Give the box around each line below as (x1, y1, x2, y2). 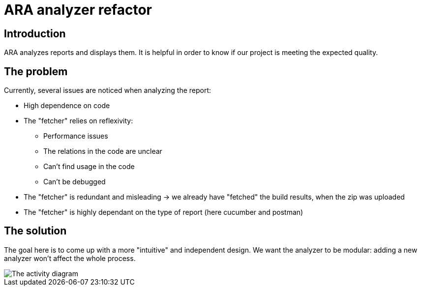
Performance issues (43, 132, 108, 141)
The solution (4, 225, 67, 237)
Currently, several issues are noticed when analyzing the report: (4, 86, 211, 95)
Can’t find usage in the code (43, 162, 135, 171)
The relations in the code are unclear (43, 147, 162, 156)
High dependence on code (24, 101, 110, 110)
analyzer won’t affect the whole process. (4, 254, 136, 262)
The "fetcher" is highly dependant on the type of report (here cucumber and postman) (24, 208, 303, 217)
